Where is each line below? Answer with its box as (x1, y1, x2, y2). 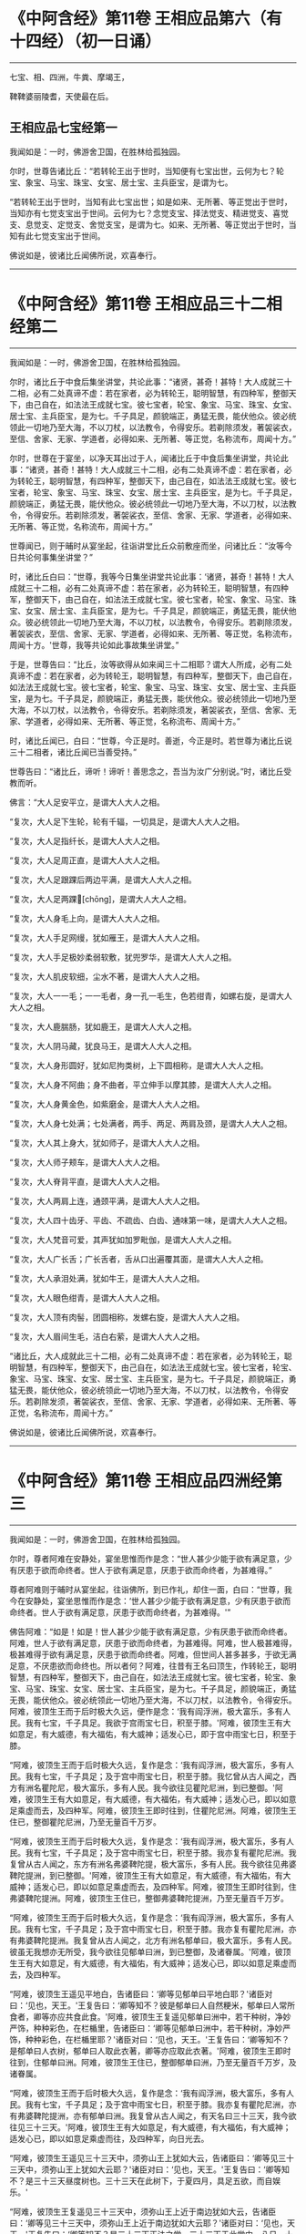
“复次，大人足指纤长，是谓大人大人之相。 (9, 835, 166, 846)
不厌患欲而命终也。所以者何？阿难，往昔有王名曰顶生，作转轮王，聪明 (33, 1660, 297, 1671)
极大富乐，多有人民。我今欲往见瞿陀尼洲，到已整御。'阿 (72, 1782, 284, 1793)
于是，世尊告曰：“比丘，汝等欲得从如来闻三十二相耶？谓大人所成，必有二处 (9, 658, 293, 670)
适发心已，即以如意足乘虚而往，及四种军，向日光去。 (9, 2133, 209, 2144)
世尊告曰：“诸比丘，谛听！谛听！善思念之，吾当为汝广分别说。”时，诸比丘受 (9, 766, 292, 777)
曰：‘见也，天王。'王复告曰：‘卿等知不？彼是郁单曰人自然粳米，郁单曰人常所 (9, 2000, 296, 2011)
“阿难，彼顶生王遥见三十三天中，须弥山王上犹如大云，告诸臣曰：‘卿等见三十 (9, 2152, 294, 2163)
